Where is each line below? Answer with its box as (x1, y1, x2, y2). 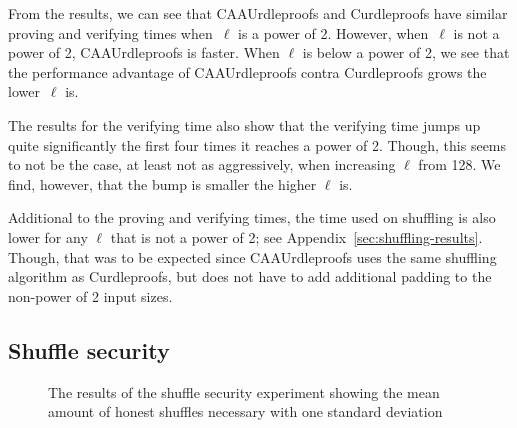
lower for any (8, 226, 88, 247)
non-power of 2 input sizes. (8, 285, 173, 306)
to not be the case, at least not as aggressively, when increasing (8, 154, 396, 175)
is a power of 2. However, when (238, 22, 429, 43)
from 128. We (418, 154, 501, 175)
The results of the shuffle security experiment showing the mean (48, 381, 440, 402)
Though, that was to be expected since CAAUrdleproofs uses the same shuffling (8, 246, 497, 267)
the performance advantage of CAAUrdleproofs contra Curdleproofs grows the (8, 61, 487, 82)
